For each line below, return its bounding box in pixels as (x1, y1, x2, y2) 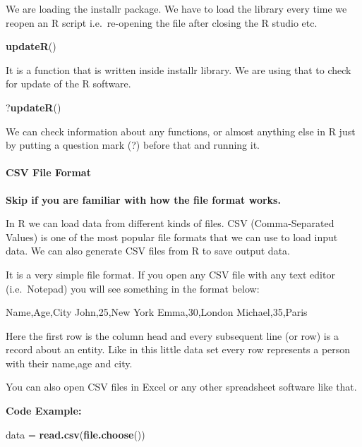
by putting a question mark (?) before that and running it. (6, 137, 260, 152)
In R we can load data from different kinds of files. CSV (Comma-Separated (6, 216, 334, 231)
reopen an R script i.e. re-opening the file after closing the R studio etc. (6, 15, 318, 30)
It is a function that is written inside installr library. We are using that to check (6, 62, 351, 77)
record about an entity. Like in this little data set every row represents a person (6, 342, 351, 357)
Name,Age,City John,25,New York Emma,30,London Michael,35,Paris (6, 305, 308, 319)
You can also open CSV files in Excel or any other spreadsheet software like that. (6, 379, 357, 394)
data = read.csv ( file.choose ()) (6, 427, 145, 441)
